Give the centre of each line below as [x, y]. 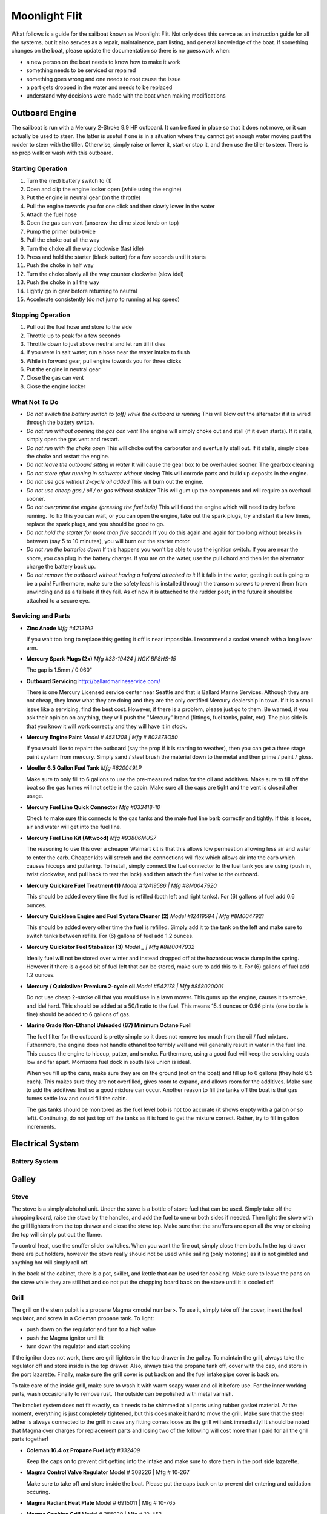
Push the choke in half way [60, 265]
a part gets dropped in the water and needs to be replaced [99, 87]
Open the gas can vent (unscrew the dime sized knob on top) [103, 223]
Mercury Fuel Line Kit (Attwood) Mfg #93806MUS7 [91, 838]
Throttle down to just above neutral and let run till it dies [96, 344]
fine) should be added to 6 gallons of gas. [78, 1014]
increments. [41, 1126]
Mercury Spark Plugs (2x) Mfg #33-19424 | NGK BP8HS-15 [101, 659]
